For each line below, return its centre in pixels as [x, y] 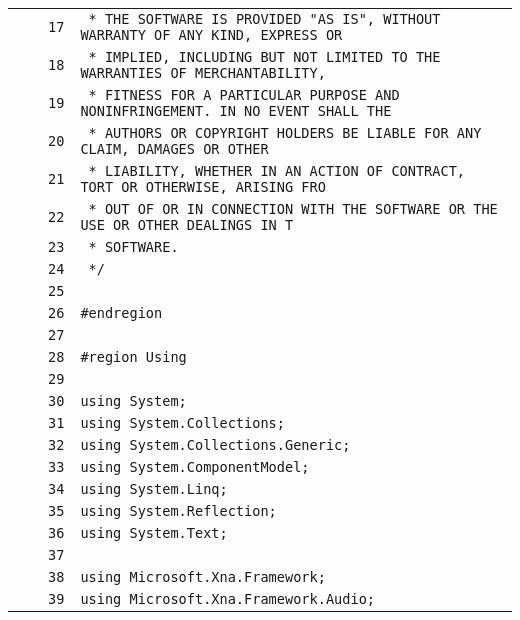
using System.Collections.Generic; [215, 445]
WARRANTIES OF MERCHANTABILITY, [203, 73]
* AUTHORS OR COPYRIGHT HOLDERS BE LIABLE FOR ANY [285, 133]
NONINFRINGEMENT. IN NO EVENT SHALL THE [236, 111]
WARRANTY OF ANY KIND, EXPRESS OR [211, 35]
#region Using [133, 357]
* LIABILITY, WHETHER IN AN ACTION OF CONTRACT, [277, 171]
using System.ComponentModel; [195, 467]
